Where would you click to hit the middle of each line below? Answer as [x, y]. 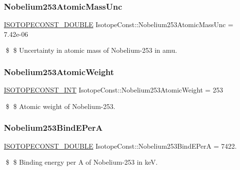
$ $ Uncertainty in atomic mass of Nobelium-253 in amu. [91, 50]
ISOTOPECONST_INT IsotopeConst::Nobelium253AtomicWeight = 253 [113, 90]
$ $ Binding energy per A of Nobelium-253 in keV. [82, 162]
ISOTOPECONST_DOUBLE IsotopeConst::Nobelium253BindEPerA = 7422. [120, 146]
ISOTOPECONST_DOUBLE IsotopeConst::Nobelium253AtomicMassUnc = [119, 24]
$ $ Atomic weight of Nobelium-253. [60, 106]
